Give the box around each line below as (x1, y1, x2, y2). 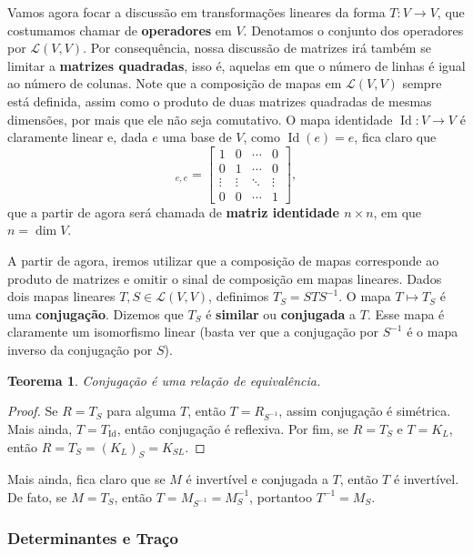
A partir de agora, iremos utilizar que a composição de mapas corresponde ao (7, 251, 439, 270)
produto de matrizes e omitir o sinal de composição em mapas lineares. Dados (7, 268, 442, 288)
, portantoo (249, 487, 312, 506)
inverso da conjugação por (7, 340, 153, 359)
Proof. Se (7, 401, 58, 420)
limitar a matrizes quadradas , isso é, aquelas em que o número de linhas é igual (7, 55, 466, 75)
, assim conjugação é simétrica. (278, 401, 451, 420)
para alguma (106, 401, 176, 420)
